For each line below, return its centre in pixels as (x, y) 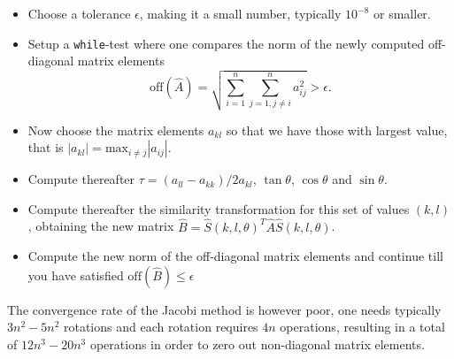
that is (46, 147)
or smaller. (402, 13)
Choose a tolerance (79, 13)
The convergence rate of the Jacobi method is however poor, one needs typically (224, 309)
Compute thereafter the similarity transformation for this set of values (219, 208)
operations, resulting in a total (362, 327)
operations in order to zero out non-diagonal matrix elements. (257, 344)
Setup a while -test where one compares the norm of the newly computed (226, 43)
